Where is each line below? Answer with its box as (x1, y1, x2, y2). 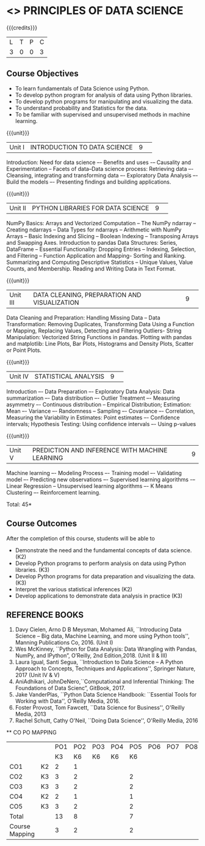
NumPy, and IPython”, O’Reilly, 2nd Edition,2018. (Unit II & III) (15, 652, 168, 659)
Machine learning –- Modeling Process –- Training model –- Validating (6, 469, 182, 476)
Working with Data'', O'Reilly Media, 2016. (15, 697, 120, 705)
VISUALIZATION (33, 298, 79, 307)
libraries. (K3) (15, 566, 50, 573)
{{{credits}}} (6, 24, 38, 31)
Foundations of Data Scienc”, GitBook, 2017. (15, 684, 126, 692)
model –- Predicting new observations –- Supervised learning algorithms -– (6, 476, 195, 483)
